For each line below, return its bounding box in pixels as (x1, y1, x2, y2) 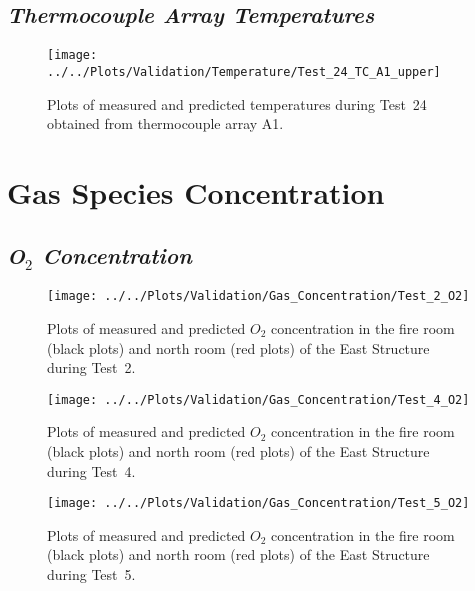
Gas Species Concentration (7, 171, 385, 212)
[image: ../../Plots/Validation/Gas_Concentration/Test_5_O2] (47, 496, 470, 511)
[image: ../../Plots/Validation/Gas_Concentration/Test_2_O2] (47, 289, 470, 304)
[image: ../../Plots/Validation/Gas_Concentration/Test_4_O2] (47, 392, 470, 407)
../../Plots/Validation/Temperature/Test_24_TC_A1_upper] (47, 64, 441, 79)
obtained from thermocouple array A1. (47, 113, 284, 134)
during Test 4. (47, 460, 136, 481)
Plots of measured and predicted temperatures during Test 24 (47, 93, 427, 114)
